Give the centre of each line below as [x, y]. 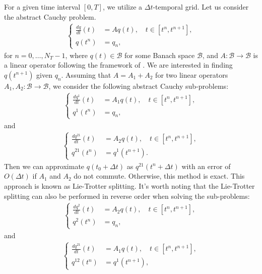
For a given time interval [42, 7]
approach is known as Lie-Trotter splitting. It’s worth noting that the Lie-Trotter [129, 185]
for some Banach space [160, 55]
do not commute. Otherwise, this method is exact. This [159, 176]
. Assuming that [86, 74]
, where [76, 55]
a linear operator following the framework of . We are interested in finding [118, 65]
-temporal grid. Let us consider [201, 7]
